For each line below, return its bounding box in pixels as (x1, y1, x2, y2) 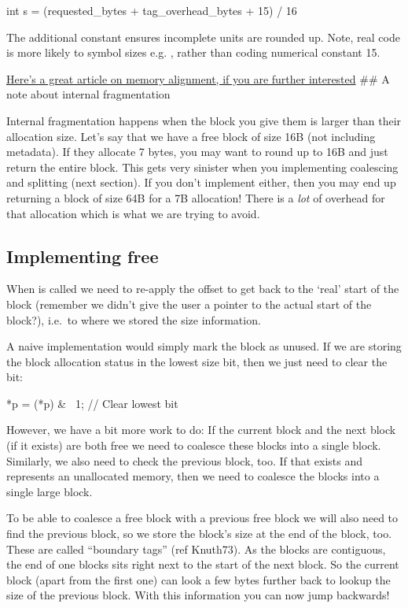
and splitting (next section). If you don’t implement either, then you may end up (6, 174, 396, 191)
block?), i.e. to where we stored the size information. (6, 311, 261, 328)
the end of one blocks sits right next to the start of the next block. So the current (6, 556, 399, 573)
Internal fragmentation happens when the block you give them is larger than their (6, 112, 402, 128)
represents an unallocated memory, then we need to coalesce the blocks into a (6, 468, 380, 484)
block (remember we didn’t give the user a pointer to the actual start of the (6, 295, 372, 312)
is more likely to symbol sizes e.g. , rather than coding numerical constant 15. (6, 44, 380, 61)
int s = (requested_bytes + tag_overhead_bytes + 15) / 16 (6, 2, 297, 18)
